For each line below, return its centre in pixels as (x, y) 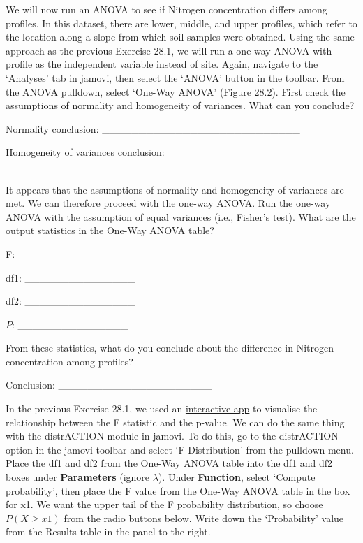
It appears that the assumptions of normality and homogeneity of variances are (175, 189)
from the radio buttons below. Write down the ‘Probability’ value (204, 517)
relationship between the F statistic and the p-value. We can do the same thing (175, 422)
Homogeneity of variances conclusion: (85, 152)
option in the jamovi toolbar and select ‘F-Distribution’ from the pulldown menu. (180, 449)
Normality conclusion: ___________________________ (153, 128)
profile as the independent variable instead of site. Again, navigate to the (162, 64)
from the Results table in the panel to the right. (108, 531)
